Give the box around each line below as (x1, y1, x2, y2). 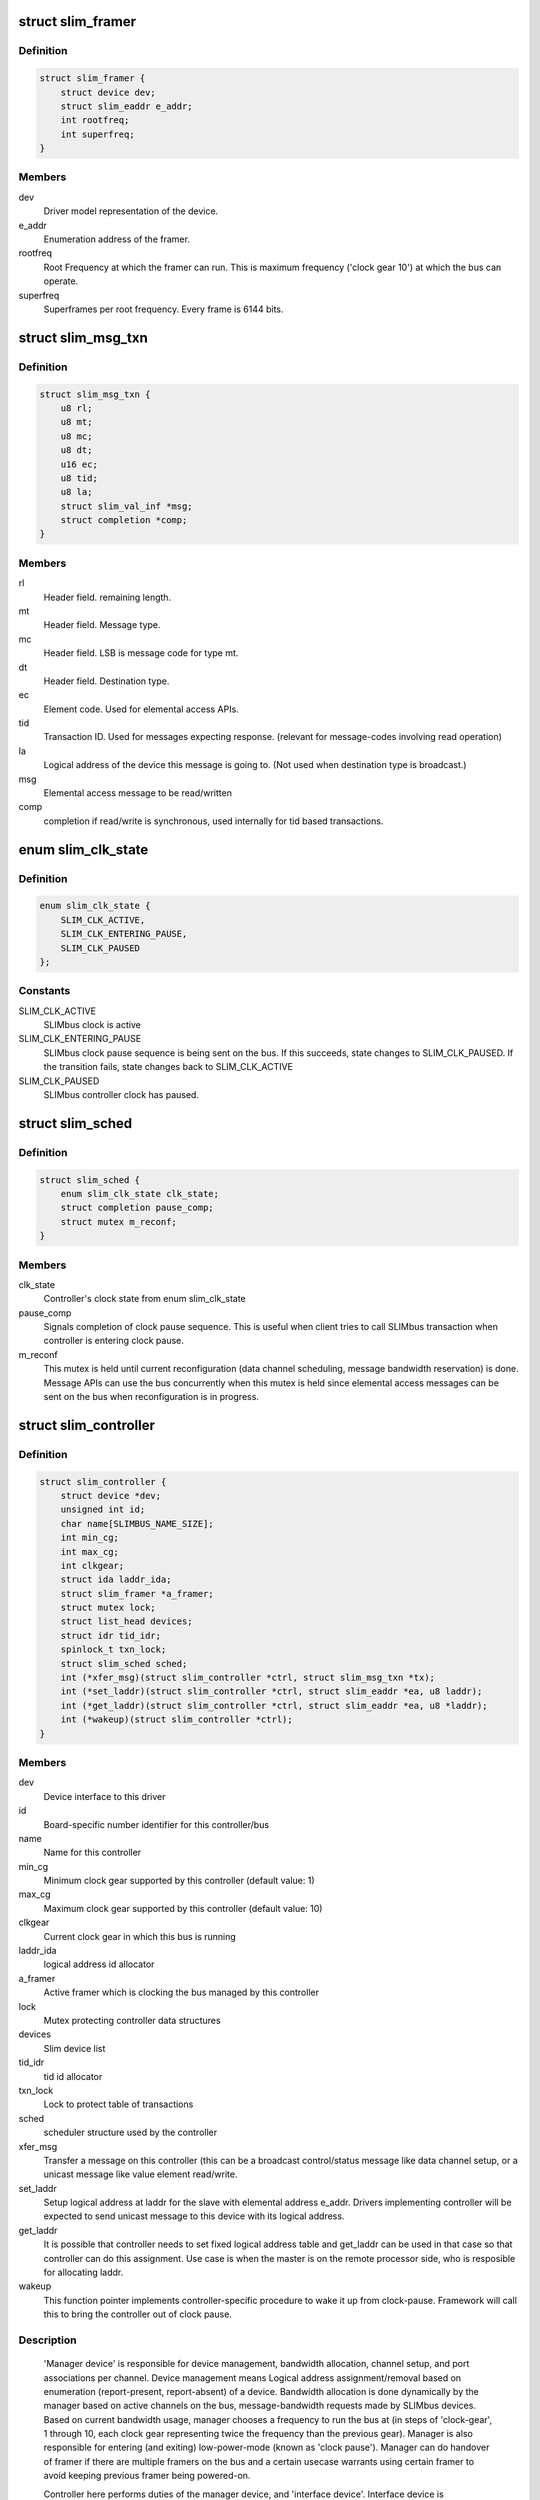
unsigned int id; (60, 1504, 146, 1515)
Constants (18, 984, 71, 998)
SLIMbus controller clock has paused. (43, 1089, 200, 1101)
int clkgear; (60, 1560, 125, 1571)
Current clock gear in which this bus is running (43, 1930, 237, 1942)
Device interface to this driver (43, 1790, 166, 1802)
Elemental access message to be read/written (43, 787, 232, 799)
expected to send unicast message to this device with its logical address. (43, 2210, 345, 2222)
